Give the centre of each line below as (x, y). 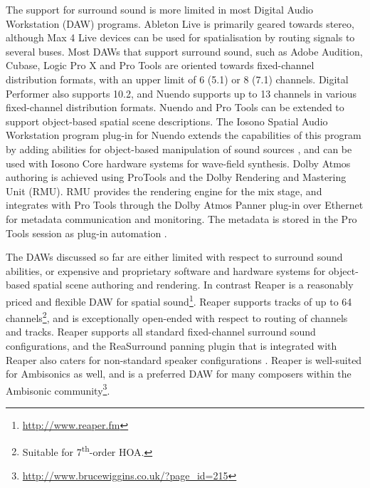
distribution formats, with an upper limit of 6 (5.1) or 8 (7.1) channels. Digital (177, 79)
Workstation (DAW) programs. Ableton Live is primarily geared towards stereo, (180, 23)
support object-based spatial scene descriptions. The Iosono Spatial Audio (167, 121)
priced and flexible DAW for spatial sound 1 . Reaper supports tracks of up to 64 (179, 300)
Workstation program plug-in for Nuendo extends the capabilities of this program (184, 135)
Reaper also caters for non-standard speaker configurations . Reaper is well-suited (184, 359)
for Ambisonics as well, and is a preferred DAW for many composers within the (179, 374)
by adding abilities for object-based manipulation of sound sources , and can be (179, 149)
